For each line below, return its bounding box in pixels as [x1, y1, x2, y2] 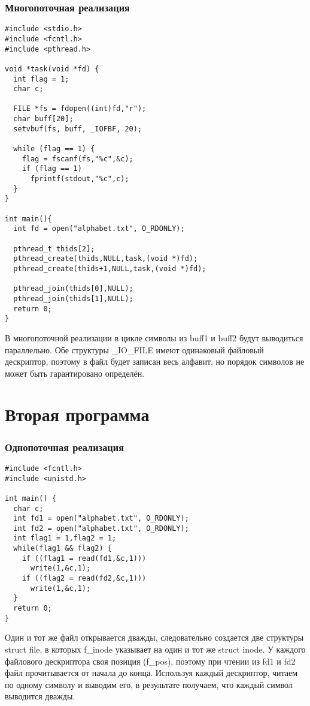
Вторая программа [5, 402, 150, 426]
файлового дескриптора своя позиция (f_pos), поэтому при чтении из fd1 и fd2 [5, 654, 296, 667]
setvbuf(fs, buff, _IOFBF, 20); [13, 124, 142, 133]
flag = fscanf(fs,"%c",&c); [22, 154, 133, 163]
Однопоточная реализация [5, 439, 124, 454]
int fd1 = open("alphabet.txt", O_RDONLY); [13, 514, 189, 523]
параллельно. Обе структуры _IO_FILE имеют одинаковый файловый [5, 343, 264, 356]
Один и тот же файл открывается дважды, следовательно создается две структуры [5, 631, 304, 644]
